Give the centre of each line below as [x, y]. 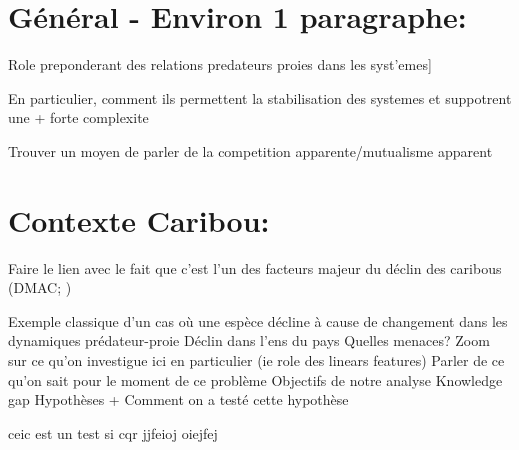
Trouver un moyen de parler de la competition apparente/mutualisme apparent [250, 150]
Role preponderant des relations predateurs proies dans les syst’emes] [220, 64]
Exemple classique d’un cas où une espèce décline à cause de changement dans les [258, 320]
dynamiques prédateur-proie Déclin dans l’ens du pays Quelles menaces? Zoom [249, 340]
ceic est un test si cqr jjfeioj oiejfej [113, 432]
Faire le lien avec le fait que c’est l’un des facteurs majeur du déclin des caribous [255, 267]
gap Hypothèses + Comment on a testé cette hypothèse [178, 399]
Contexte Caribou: [139, 219]
